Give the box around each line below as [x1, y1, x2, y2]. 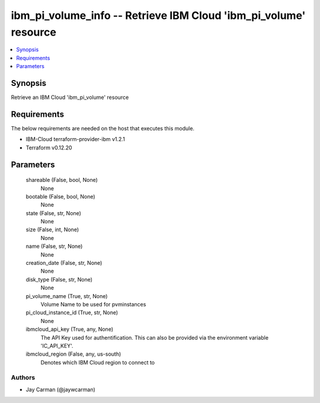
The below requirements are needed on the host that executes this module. [11, 124, 195, 132]
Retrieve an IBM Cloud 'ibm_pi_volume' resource [11, 94, 129, 101]
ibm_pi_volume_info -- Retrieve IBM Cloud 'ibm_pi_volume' [11, 9, 306, 22]
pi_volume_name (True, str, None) [25, 292, 108, 299]
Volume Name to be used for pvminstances [40, 300, 146, 308]
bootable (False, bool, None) [25, 193, 95, 200]
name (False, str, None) [25, 243, 83, 250]
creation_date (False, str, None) [25, 260, 103, 267]
